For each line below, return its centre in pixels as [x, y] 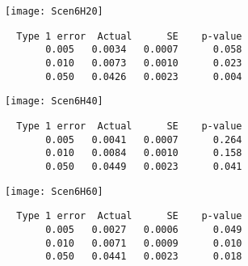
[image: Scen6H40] [54, 101]
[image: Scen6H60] [54, 191]
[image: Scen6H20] [54, 11]
